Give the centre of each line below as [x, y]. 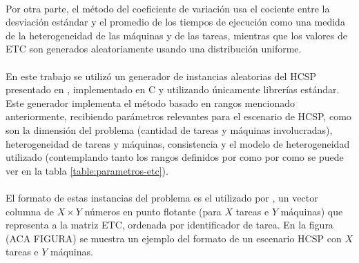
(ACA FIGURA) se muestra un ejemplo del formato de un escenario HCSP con [174, 238]
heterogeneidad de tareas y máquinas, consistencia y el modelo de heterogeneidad [178, 143]
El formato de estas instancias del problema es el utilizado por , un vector [162, 197]
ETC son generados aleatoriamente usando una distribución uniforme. [154, 49]
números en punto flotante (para [153, 211]
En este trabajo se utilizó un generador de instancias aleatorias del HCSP [161, 76]
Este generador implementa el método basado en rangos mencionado [150, 103]
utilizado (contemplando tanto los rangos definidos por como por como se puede [175, 157]
